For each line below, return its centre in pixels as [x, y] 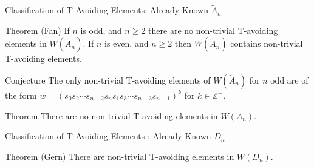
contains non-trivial [267, 43]
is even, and [127, 43]
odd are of [289, 80]
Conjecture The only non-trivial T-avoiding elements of [108, 80]
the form [21, 95]
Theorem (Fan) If [37, 30]
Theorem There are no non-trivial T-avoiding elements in [111, 115]
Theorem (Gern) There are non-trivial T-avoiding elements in [120, 156]
